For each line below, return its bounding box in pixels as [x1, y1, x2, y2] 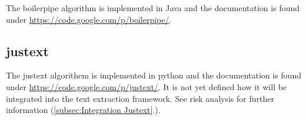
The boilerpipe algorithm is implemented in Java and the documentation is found [6, 2, 300, 13]
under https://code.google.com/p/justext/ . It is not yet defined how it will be [6, 80, 287, 92]
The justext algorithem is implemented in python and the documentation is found [6, 69, 301, 81]
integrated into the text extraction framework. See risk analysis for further [6, 92, 274, 104]
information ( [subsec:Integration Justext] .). [6, 104, 161, 116]
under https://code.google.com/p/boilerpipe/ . [6, 13, 172, 25]
